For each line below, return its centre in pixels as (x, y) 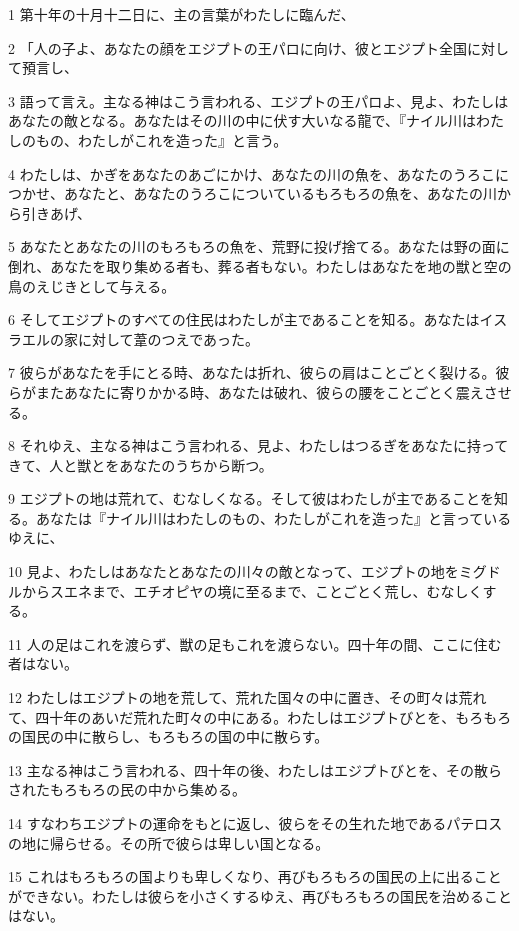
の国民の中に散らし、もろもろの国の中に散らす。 (168, 736)
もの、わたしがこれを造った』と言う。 (161, 139)
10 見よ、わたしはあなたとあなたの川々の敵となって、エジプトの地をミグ (247, 571)
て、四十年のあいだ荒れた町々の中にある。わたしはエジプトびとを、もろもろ (260, 716)
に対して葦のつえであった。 (168, 338)
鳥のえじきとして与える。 (92, 285)
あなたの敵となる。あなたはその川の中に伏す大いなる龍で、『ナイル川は (242, 120)
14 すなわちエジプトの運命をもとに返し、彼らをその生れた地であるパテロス (255, 823)
